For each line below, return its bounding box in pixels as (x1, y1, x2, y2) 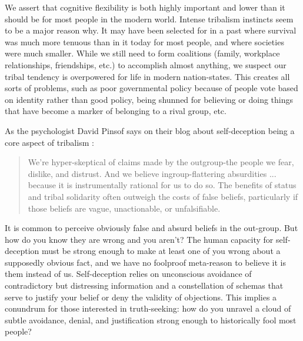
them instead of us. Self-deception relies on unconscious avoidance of (5, 268, 252, 280)
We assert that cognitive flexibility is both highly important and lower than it (5, 1, 285, 13)
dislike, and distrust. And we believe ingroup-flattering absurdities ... (28, 167, 277, 179)
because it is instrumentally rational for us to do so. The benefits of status (28, 179, 297, 191)
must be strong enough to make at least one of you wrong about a (41, 245, 281, 257)
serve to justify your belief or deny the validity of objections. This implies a (5, 290, 277, 303)
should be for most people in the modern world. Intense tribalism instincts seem (5, 12, 294, 25)
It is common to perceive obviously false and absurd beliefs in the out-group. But (5, 222, 298, 234)
